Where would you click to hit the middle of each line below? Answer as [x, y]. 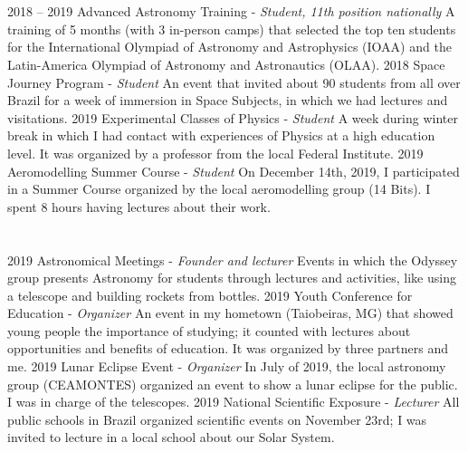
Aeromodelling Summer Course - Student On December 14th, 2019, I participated [234, 171]
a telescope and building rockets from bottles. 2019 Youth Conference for [210, 295]
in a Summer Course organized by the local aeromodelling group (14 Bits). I [219, 189]
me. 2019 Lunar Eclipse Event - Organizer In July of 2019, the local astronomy [227, 366]
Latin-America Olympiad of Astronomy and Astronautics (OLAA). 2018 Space [226, 64]
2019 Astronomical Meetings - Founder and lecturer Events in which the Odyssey [233, 260]
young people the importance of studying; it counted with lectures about [209, 330]
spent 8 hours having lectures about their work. [139, 206]
